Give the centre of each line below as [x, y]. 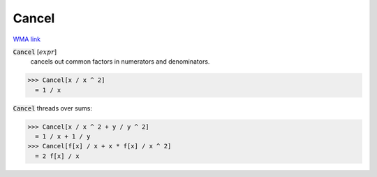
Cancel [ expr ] [35, 52]
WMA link [27, 39]
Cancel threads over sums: [52, 108]
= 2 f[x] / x [57, 156]
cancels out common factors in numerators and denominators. [120, 62]
